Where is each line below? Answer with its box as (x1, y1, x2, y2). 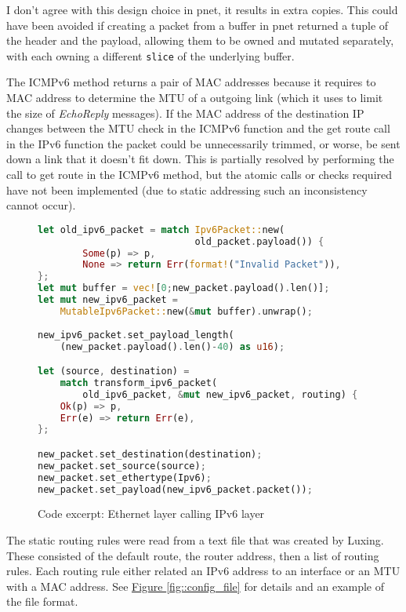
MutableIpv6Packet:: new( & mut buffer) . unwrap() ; (60, 305, 313, 317)
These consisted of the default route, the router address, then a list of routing (6, 547, 379, 563)
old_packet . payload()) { (194, 235, 324, 247)
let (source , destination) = (38, 366, 190, 377)
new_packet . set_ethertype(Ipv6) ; (38, 472, 212, 483)
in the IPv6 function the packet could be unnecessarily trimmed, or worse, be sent (6, 135, 401, 151)
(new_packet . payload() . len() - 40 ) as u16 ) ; (60, 341, 285, 352)
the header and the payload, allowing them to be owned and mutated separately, (6, 32, 394, 49)
